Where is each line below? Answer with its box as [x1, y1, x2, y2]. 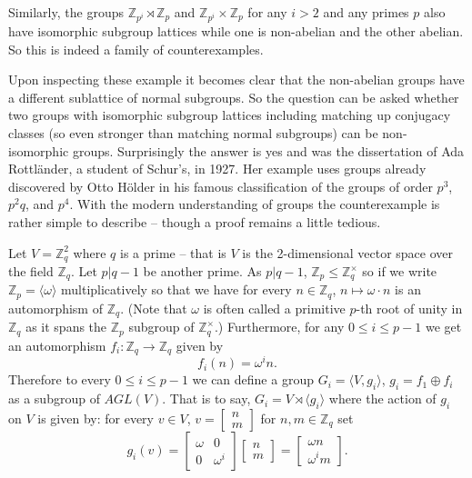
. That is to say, [162, 389, 251, 408]
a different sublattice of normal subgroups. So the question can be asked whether [8, 87, 459, 106]
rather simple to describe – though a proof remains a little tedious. [8, 212, 381, 231]
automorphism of [8, 298, 103, 317]
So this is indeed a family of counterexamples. [8, 39, 264, 58]
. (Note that [120, 298, 187, 317]
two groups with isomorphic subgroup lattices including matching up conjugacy [8, 105, 451, 124]
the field [8, 262, 54, 280]
